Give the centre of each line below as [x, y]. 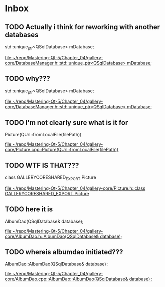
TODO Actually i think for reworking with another [83, 27]
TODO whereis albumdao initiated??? [64, 252]
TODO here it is [29, 210]
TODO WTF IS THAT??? [42, 165]
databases [22, 35]
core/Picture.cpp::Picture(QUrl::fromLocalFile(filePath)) [62, 150]
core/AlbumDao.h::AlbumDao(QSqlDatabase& [52, 236]
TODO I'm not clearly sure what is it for [67, 123]
